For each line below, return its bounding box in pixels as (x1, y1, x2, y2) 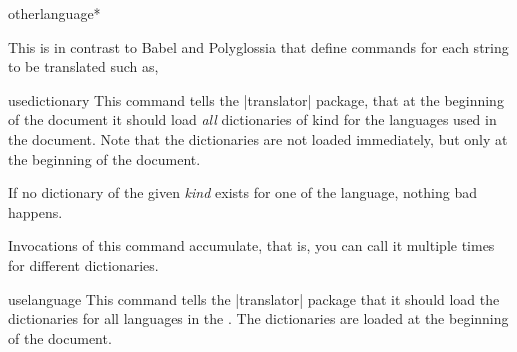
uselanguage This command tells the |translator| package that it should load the (8, 288, 500, 309)
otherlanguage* (8, 3, 101, 23)
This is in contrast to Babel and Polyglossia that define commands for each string (8, 36, 509, 57)
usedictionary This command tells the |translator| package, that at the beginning (8, 89, 504, 110)
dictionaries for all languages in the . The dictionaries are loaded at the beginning (8, 308, 509, 329)
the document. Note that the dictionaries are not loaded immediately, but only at (8, 128, 508, 149)
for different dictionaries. (8, 254, 159, 275)
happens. (8, 201, 63, 222)
